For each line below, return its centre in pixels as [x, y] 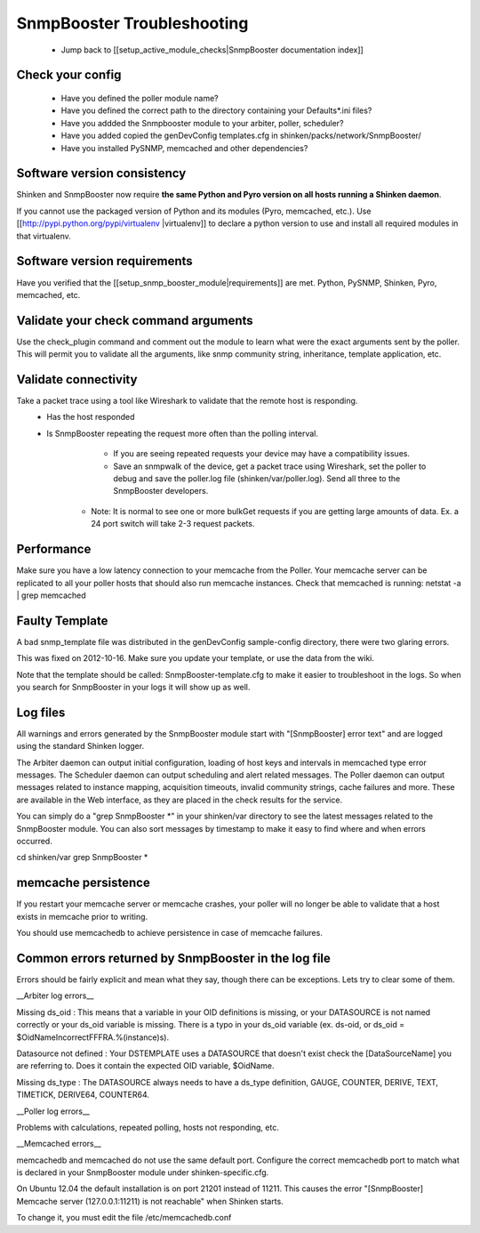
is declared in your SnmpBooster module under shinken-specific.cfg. [143, 1173]
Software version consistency [101, 173]
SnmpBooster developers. [161, 491]
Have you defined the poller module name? [140, 98]
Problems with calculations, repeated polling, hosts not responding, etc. [148, 1127]
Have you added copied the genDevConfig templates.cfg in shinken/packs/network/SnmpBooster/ [241, 136]
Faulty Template [62, 621]
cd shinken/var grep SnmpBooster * [82, 858]
